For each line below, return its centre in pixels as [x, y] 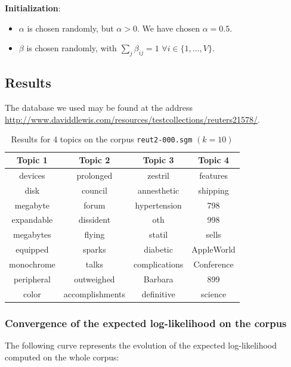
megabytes [32, 234]
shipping [213, 190]
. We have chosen [168, 28]
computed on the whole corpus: [62, 357]
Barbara [158, 279]
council [95, 190]
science [214, 293]
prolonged [95, 175]
